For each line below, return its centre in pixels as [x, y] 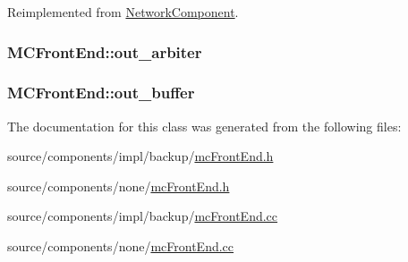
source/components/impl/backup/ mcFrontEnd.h [140, 156]
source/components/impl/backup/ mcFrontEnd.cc [143, 216]
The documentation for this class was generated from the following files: [204, 126]
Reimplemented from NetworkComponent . [123, 12]
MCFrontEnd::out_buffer [101, 93]
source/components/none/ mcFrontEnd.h [119, 186]
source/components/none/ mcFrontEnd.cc [121, 246]
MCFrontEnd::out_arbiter [105, 51]
